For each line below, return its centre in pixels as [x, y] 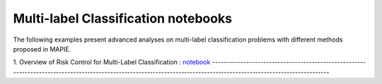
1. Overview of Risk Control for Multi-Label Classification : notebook [112, 62]
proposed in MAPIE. [42, 49]
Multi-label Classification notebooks [123, 18]
